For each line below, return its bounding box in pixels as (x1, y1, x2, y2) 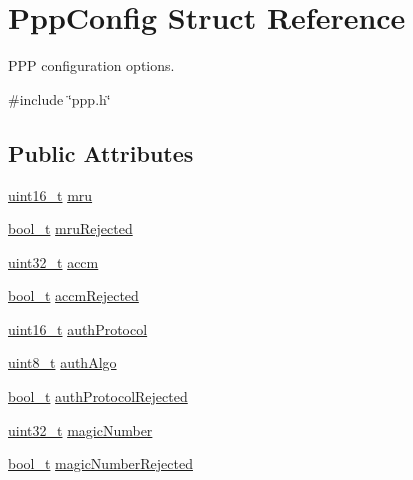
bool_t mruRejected (8, 218, 133, 239)
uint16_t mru (8, 184, 93, 205)
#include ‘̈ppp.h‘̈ (8, 88, 111, 109)
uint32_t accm (8, 251, 99, 272)
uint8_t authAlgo (8, 352, 117, 373)
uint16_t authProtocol (8, 318, 148, 339)
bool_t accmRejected (8, 285, 139, 306)
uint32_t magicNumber (8, 419, 153, 440)
